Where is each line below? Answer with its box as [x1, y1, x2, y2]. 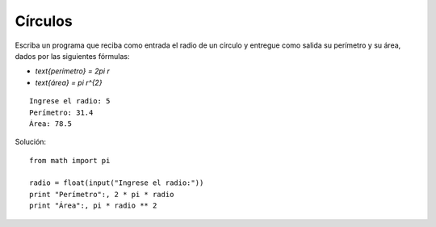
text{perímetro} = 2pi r [35, 66, 111, 76]
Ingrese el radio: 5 [29, 97, 111, 106]
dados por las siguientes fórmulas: [15, 51, 130, 61]
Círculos [15, 12, 73, 30]
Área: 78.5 [29, 119, 73, 128]
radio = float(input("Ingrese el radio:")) [29, 179, 204, 187]
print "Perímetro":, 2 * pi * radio [29, 190, 174, 199]
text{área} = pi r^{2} [35, 78, 103, 87]
